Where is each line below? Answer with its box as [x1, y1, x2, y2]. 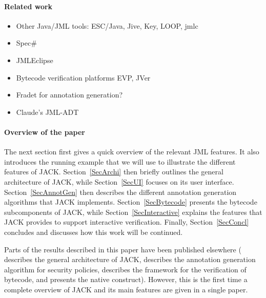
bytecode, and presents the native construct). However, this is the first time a [4, 274, 248, 285]
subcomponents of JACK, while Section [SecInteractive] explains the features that [4, 206, 262, 217]
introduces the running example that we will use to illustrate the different [4, 156, 236, 167]
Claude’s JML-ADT [16, 106, 79, 117]
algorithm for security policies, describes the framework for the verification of [4, 264, 247, 274]
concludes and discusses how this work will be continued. [4, 226, 183, 237]
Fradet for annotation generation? [16, 89, 123, 100]
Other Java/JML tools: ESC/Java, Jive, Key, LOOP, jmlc [16, 20, 198, 31]
